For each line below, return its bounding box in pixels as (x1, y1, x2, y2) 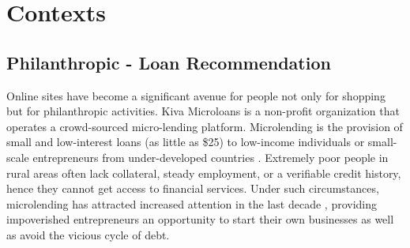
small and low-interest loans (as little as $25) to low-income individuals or (6, 133, 365, 150)
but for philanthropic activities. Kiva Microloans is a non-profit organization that (6, 103, 400, 119)
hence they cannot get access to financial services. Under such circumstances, (6, 180, 379, 197)
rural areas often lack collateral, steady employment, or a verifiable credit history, (6, 164, 401, 181)
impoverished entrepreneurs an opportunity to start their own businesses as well (6, 211, 394, 227)
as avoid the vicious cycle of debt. (6, 226, 170, 242)
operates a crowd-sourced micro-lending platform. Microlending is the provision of (6, 118, 403, 134)
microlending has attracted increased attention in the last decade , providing (6, 195, 378, 212)
